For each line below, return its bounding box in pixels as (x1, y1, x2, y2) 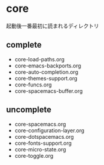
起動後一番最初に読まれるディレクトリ (6, 22, 99, 29)
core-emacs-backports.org (14, 62, 82, 69)
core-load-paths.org (14, 55, 65, 63)
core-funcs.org (14, 81, 52, 88)
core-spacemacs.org (14, 120, 66, 127)
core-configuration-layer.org (14, 127, 84, 134)
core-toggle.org (14, 152, 54, 159)
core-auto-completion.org (14, 68, 79, 76)
